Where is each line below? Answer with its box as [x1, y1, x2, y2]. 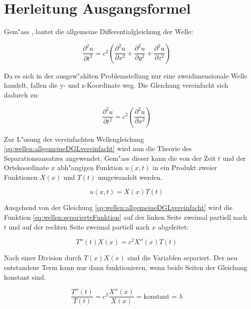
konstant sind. [4, 271, 46, 282]
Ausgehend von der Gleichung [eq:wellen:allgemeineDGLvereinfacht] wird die [4, 202, 233, 212]
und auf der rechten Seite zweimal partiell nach [8, 221, 150, 232]
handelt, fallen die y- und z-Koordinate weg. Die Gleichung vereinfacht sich [4, 80, 229, 90]
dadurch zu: [4, 89, 39, 99]
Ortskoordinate [4, 162, 49, 173]
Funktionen [4, 172, 38, 182]
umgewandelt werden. [97, 172, 163, 182]
